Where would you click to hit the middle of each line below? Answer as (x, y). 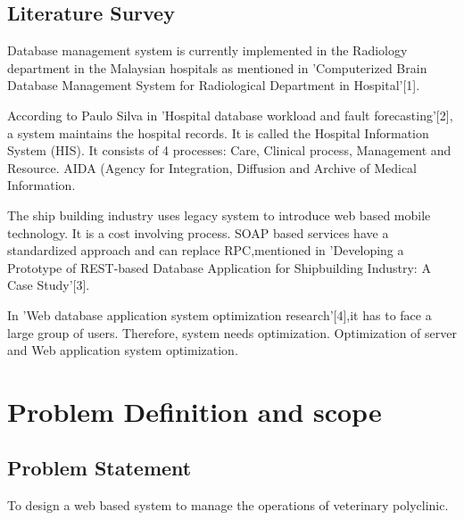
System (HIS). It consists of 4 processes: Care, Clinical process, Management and (229, 150)
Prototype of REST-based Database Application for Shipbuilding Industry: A (219, 267)
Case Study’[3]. (49, 285)
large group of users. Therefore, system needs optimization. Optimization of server (232, 332)
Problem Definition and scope (195, 411)
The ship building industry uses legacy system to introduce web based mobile (219, 215)
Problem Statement (99, 468)
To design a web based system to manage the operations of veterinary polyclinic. (228, 505)
